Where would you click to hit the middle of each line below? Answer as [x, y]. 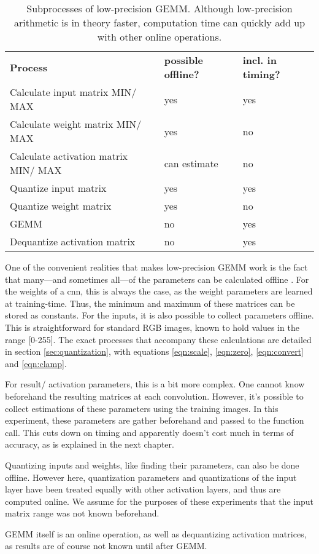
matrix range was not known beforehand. [82, 513]
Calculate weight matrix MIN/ [76, 124]
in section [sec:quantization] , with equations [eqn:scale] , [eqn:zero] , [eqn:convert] [154, 351]
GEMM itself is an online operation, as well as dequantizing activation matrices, [156, 533]
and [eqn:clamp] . [36, 363]
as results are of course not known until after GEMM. [106, 546]
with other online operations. [159, 37]
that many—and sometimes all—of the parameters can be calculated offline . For [157, 279]
